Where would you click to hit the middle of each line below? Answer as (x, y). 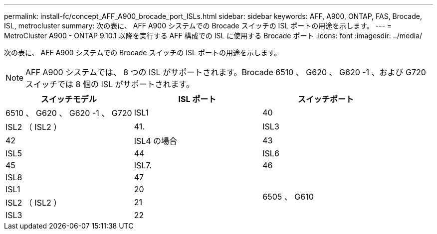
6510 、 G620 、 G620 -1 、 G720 (69, 113)
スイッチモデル (69, 99)
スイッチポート (326, 99)
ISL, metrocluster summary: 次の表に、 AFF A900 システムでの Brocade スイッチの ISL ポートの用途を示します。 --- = (198, 26)
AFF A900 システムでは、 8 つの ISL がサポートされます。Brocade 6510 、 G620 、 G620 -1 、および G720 (226, 72)
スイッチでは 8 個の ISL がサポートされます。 (110, 84)
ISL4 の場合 (156, 141)
